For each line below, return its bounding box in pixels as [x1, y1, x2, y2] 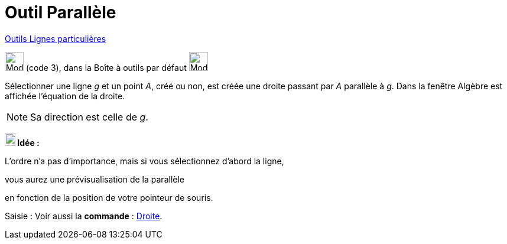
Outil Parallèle [5, 2, 116, 22]
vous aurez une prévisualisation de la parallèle [5, 174, 185, 184]
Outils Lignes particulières [5, 33, 106, 44]
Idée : [17, 137, 40, 148]
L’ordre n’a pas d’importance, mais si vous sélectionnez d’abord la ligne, [5, 155, 284, 166]
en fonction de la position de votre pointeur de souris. [5, 192, 213, 203]
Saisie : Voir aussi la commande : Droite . [5, 210, 162, 221]
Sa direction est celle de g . [30, 110, 148, 123]
